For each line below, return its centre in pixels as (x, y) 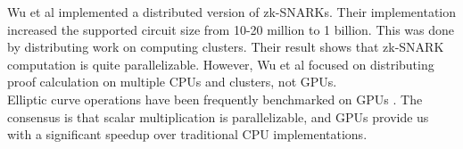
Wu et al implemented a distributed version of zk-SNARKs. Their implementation (231, 12)
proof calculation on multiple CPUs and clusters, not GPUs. (172, 82)
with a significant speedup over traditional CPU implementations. (187, 134)
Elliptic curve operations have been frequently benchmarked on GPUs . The (215, 99)
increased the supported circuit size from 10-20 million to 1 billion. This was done (231, 29)
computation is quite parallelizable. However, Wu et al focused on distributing (221, 64)
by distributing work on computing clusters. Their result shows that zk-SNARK (226, 47)
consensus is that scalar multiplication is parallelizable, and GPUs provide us (218, 116)
